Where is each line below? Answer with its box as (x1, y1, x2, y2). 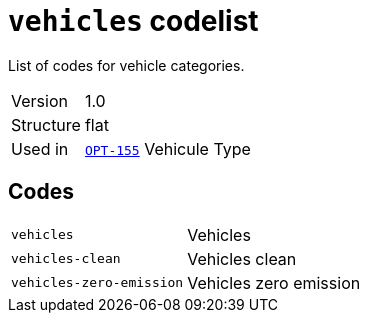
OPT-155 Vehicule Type (84, 138, 251, 159)
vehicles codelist (8, 4, 259, 38)
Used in (11, 138, 69, 159)
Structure (11, 114, 81, 135)
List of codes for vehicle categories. (8, 56, 245, 74)
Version (11, 90, 68, 111)
